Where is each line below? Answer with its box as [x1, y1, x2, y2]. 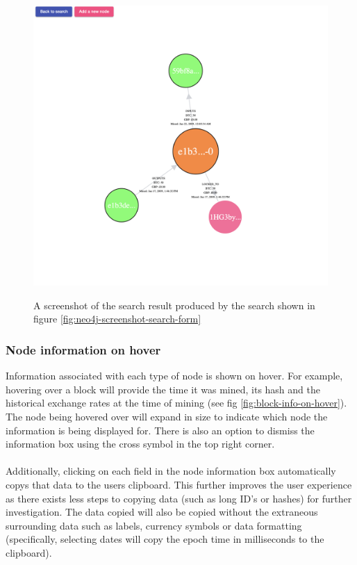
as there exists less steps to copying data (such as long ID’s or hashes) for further [6, 491, 352, 505]
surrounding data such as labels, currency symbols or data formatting [6, 518, 302, 532]
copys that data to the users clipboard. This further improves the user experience [6, 477, 352, 492]
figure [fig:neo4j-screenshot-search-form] [33, 311, 201, 326]
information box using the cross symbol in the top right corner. [6, 436, 275, 451]
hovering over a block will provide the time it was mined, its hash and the [6, 382, 320, 396]
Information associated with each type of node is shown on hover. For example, [6, 368, 343, 383]
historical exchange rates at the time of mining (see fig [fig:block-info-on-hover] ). [6, 395, 347, 410]
